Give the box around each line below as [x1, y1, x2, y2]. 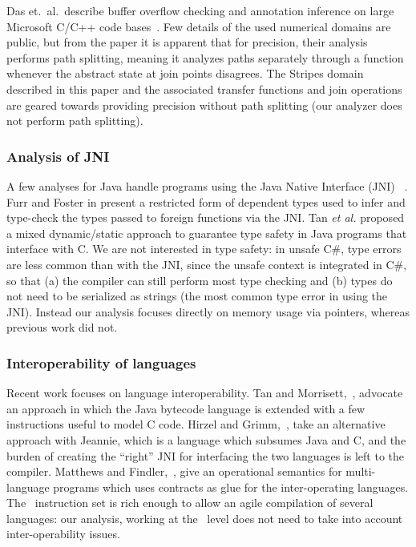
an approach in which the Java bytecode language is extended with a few [6, 400, 366, 416]
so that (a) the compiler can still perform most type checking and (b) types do [6, 271, 393, 288]
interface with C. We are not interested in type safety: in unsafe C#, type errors [6, 240, 402, 257]
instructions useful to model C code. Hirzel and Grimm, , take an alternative [6, 416, 386, 432]
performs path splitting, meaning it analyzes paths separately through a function [6, 49, 404, 66]
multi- [345, 463, 376, 480]
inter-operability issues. [6, 525, 120, 542]
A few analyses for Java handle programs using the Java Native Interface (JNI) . [6, 177, 408, 194]
